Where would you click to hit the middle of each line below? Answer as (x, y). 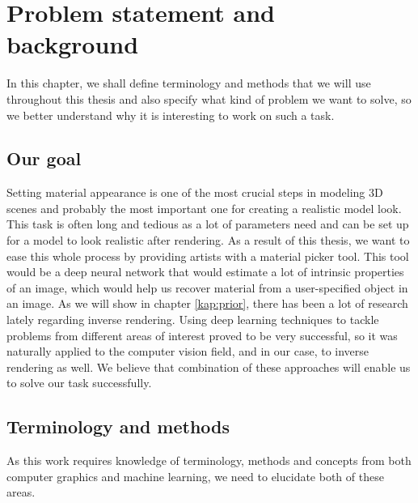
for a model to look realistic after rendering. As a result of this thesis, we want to (208, 240)
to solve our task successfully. (79, 383)
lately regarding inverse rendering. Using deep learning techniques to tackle (193, 320)
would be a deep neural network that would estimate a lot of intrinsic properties (205, 272)
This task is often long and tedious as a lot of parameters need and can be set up (208, 224)
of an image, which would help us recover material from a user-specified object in (207, 287)
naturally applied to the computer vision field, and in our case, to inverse (188, 351)
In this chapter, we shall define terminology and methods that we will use (189, 83)
